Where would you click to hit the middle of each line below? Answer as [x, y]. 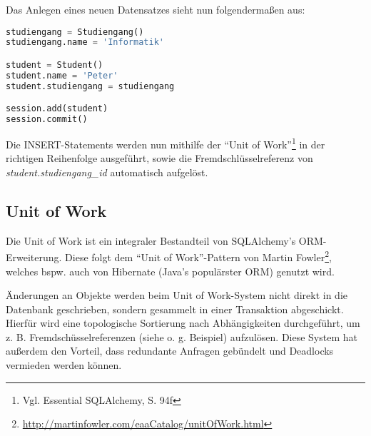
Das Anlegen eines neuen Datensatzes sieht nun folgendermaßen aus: [156, 9]
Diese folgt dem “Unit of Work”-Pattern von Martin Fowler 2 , [198, 256]
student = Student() [55, 65]
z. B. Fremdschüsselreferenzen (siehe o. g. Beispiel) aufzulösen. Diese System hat [182, 336]
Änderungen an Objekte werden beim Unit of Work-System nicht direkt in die [177, 295]
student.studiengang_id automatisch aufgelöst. [107, 172]
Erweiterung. [34, 257]
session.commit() [47, 120]
